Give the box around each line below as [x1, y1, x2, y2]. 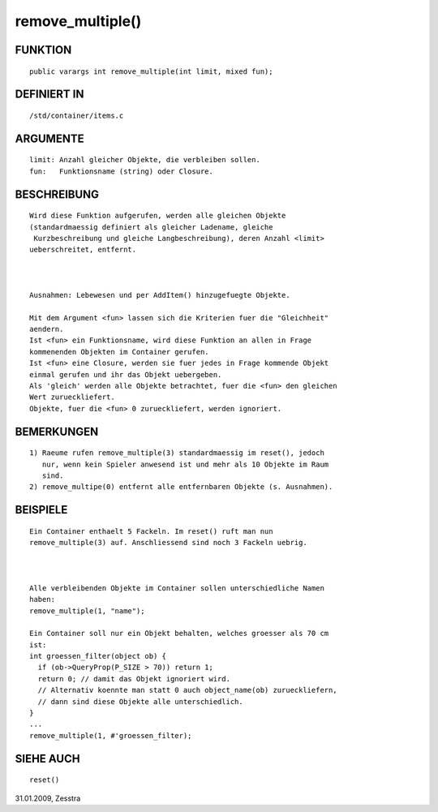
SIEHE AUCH [15, 751, 80, 766]
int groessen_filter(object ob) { [29, 651, 166, 661]
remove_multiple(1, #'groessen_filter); [29, 731, 192, 740]
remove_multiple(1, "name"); [29, 606, 145, 616]
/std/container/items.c [29, 110, 124, 120]
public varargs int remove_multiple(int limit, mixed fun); [29, 67, 273, 76]
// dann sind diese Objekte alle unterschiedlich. [37, 697, 243, 706]
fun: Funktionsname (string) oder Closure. [29, 166, 214, 176]
